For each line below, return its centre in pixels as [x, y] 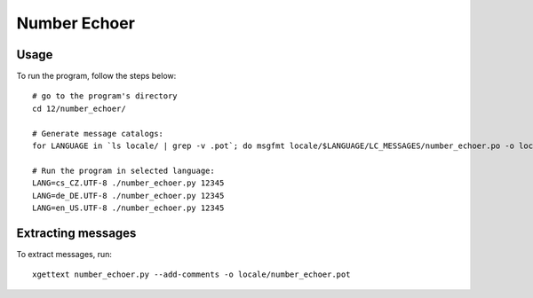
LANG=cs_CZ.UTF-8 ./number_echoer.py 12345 [128, 183]
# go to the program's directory [105, 96]
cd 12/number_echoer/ [79, 108]
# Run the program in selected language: [123, 170]
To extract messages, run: [64, 254]
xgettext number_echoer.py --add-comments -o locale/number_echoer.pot [191, 274]
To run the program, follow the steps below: [96, 76]
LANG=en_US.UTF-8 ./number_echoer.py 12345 [128, 208]
